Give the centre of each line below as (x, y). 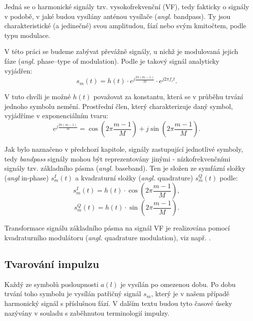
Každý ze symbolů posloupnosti (51, 284)
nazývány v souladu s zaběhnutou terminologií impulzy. (87, 312)
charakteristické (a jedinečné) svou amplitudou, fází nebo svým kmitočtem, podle (126, 26)
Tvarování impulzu (52, 263)
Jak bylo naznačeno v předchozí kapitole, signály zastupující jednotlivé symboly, (124, 149)
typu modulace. (27, 35)
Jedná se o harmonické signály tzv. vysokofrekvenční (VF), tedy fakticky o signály (127, 6)
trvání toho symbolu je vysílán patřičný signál (73, 294)
